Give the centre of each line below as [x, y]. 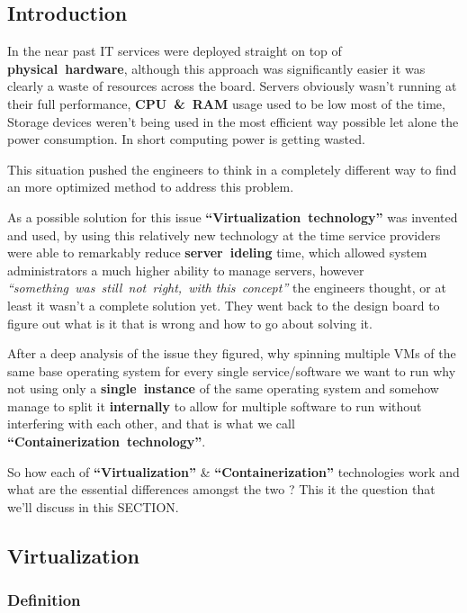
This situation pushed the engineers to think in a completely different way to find [232, 169]
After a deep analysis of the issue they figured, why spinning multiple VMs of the [232, 353]
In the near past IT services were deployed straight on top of [175, 51]
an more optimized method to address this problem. [151, 187]
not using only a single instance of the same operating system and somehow [223, 388]
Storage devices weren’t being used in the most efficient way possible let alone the [233, 121]
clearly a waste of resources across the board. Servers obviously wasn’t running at [232, 86]
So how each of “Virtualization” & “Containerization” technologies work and [233, 471]
